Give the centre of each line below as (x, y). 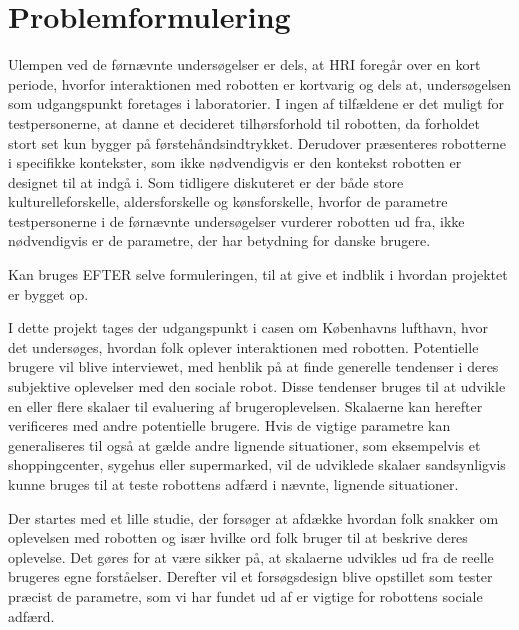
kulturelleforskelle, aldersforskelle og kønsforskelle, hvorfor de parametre (228, 201)
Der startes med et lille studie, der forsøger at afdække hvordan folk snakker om (253, 517)
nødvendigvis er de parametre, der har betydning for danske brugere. (219, 240)
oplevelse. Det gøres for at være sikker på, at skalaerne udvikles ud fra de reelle (251, 556)
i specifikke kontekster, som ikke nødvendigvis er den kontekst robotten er (235, 162)
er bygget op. (48, 293)
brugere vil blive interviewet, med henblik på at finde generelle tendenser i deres (253, 366)
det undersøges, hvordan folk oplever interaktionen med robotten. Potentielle (243, 346)
